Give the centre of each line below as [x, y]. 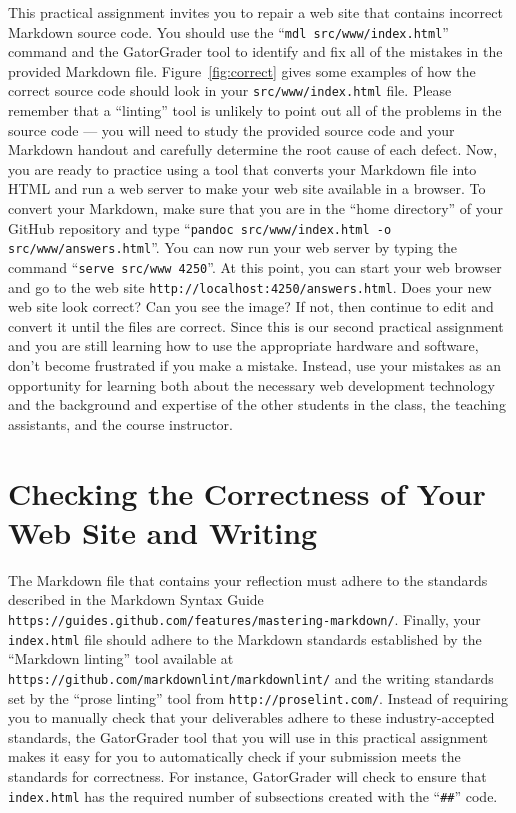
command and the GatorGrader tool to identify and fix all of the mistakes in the [255, 51]
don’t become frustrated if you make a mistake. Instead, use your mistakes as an [254, 365]
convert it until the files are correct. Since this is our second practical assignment [256, 325]
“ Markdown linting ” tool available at [121, 658]
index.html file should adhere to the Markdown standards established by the [245, 638]
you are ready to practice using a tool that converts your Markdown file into [242, 168]
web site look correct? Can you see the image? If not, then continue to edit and [251, 306]
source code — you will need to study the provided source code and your [231, 129]
